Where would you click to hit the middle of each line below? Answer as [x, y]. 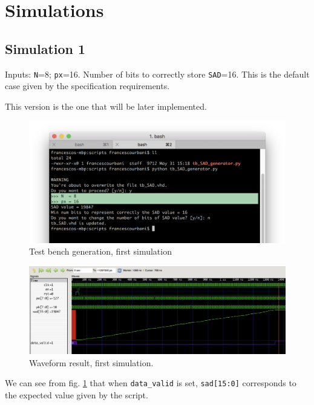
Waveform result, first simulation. [91, 362]
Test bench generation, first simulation [100, 251]
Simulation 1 [45, 48]
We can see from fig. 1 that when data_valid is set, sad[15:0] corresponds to [151, 383]
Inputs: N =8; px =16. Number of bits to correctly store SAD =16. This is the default [157, 74]
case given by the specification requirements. [87, 86]
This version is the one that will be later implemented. [106, 106]
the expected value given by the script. [77, 395]
